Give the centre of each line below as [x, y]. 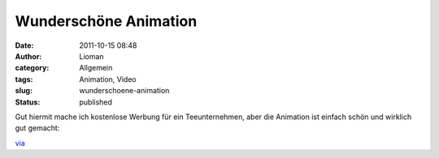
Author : [28, 56]
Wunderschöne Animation [106, 21]
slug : [24, 91]
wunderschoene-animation [124, 91]
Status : [28, 102]
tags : [24, 79]
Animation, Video [108, 79]
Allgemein [96, 68]
